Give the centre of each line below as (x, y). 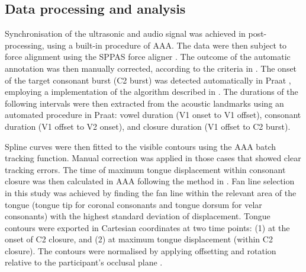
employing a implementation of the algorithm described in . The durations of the (152, 92)
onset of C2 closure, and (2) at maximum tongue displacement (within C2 (139, 239)
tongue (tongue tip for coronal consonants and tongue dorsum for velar (133, 204)
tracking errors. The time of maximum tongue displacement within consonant (145, 169)
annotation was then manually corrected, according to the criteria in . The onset (151, 68)
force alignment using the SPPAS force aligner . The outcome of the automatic (148, 57)
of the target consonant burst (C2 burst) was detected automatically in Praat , (148, 80)
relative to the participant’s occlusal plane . (84, 262)
